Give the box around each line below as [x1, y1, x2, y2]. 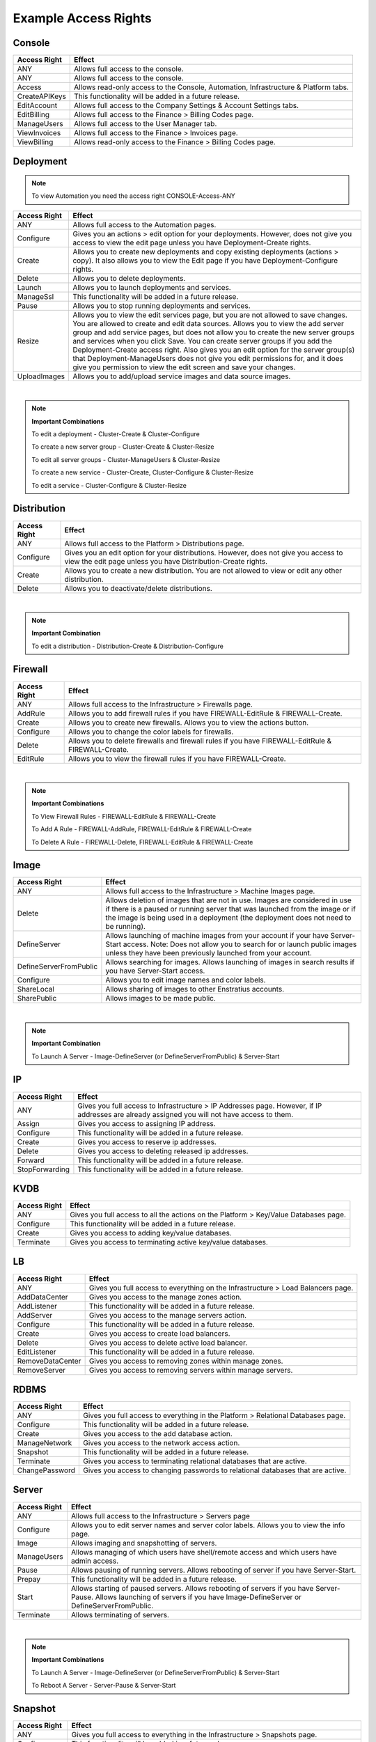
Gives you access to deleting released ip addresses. [77, 1146, 249, 1156]
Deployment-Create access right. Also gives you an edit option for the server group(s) [72, 345, 355, 355]
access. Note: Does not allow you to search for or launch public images [123, 939, 357, 949]
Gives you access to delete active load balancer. [88, 1338, 248, 1348]
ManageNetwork [17, 1438, 72, 1448]
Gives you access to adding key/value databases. [70, 1228, 233, 1238]
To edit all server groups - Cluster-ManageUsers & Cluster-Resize [31, 455, 221, 463]
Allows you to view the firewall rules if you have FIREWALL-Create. [68, 753, 286, 763]
